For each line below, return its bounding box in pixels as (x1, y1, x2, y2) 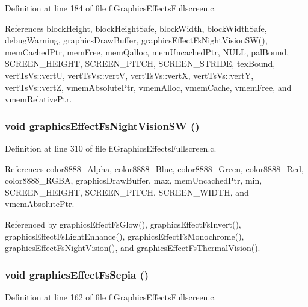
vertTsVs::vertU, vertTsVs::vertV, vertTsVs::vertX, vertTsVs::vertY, (5, 69, 254, 81)
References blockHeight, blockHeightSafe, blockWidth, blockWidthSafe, (5, 22, 267, 34)
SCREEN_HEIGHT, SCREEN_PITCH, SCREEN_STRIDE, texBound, (5, 57, 276, 70)
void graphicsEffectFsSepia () (5, 267, 149, 282)
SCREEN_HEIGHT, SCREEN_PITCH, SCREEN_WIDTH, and (5, 185, 249, 198)
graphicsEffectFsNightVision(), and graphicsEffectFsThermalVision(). (5, 241, 260, 254)
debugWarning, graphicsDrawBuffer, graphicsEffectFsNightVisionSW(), (5, 34, 268, 46)
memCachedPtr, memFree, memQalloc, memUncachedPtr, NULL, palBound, (5, 45, 289, 58)
